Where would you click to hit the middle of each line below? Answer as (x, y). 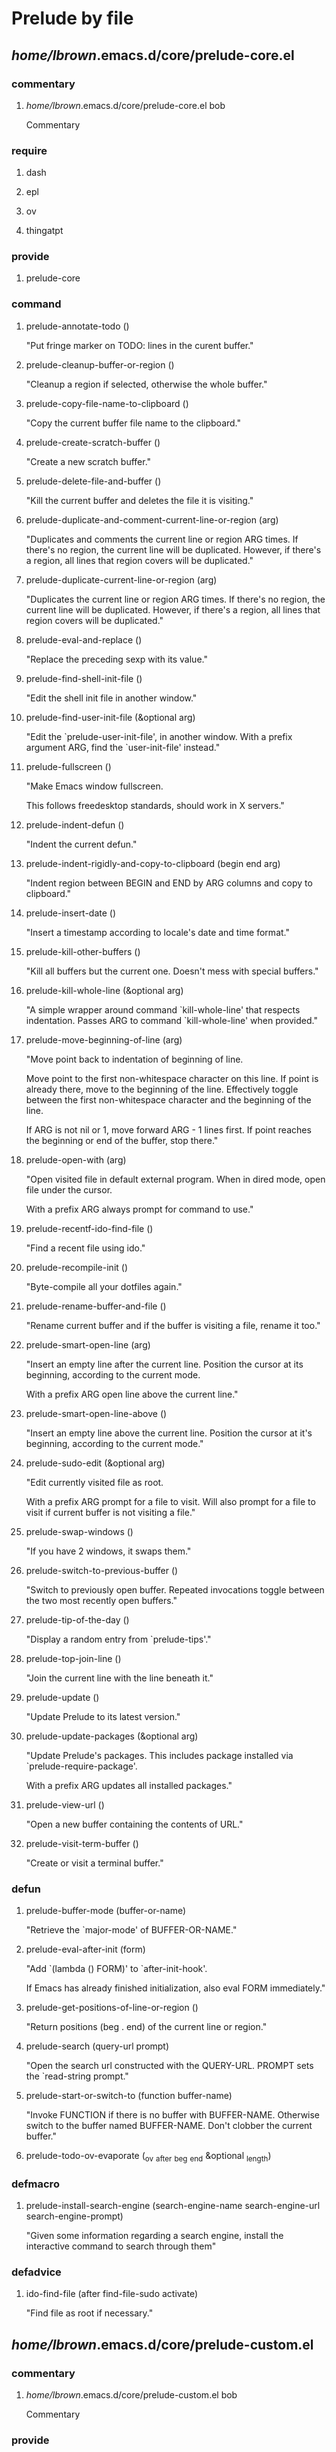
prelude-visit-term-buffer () (82, 1843)
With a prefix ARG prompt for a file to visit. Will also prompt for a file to (170, 1501)
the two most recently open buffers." (101, 1600)
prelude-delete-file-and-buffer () (93, 481)
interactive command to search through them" (121, 2246)
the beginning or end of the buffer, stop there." (122, 1140)
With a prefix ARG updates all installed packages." (129, 1785)
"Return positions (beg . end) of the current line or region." (146, 2027)
